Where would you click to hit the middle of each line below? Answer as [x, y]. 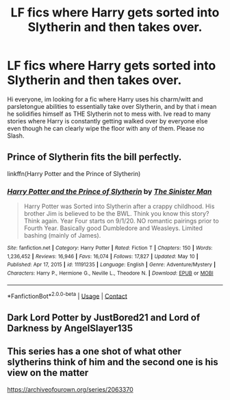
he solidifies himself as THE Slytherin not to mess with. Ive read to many [109, 114]
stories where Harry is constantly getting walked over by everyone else [107, 121]
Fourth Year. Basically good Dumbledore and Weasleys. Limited [113, 228]
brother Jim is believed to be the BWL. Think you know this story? [116, 214]
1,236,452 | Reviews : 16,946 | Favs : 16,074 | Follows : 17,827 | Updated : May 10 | [103, 256]
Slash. [16, 136]
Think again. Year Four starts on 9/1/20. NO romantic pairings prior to [121, 221]
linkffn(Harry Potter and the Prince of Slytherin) [74, 173]
